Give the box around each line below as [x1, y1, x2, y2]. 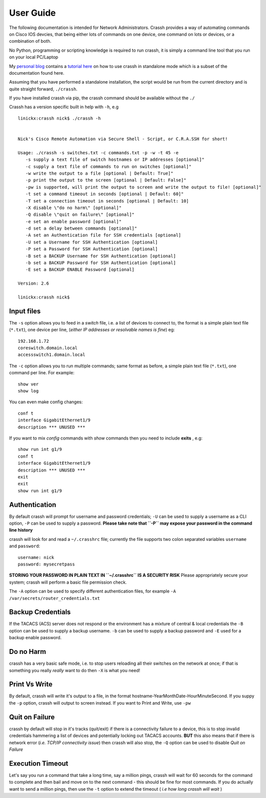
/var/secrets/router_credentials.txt [9, 595, 100, 601]
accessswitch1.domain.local [18, 352, 86, 357]
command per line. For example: [9, 370, 75, 376]
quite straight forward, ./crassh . [9, 86, 78, 92]
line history [9, 527, 33, 533]
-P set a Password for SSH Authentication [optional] [25, 246, 158, 252]
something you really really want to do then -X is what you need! [9, 667, 140, 673]
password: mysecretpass [18, 561, 75, 567]
